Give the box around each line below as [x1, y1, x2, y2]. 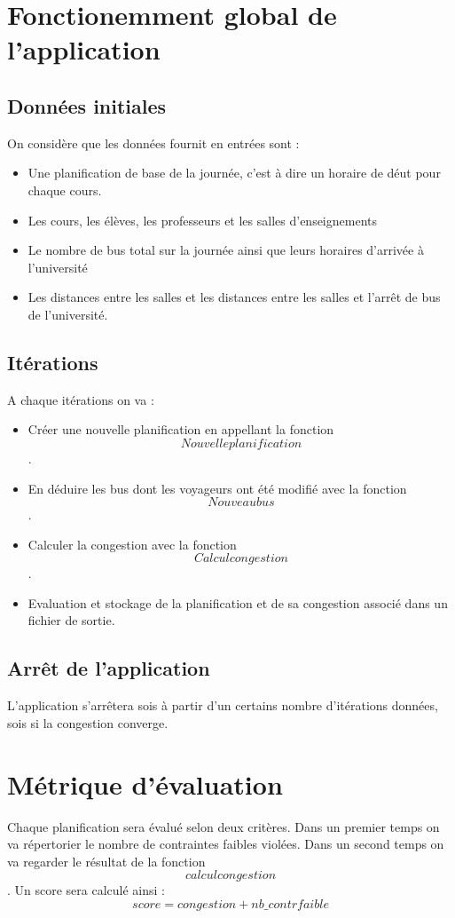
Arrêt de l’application [7, 654, 210, 682]
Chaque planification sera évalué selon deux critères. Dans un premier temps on [7, 817, 440, 835]
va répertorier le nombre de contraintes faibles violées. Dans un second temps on [7, 835, 444, 853]
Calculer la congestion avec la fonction [27, 534, 237, 553]
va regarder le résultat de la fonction [7, 851, 206, 870]
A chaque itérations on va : [7, 390, 154, 408]
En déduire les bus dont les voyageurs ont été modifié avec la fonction [27, 479, 407, 497]
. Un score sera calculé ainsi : [7, 881, 165, 899]
